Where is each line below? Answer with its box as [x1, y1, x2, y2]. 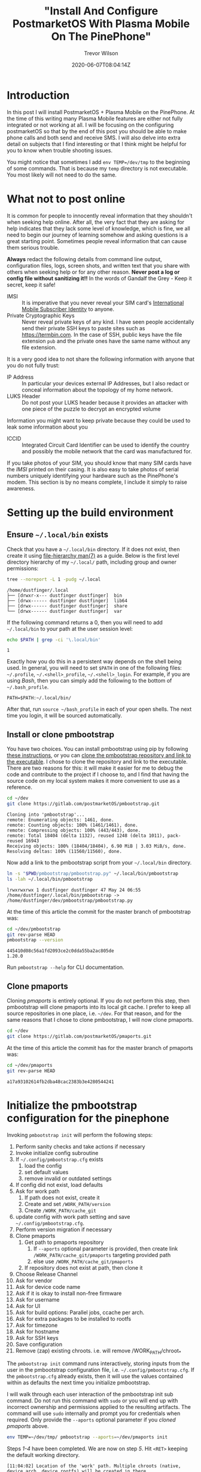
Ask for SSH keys [15, 1334, 59, 1341]
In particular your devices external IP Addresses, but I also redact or [22, 379, 190, 387]
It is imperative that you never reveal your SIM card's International [22, 299, 184, 306]
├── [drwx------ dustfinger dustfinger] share [7, 603, 128, 609]
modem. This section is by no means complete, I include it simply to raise [7, 478, 187, 486]
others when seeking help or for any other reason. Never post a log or [7, 268, 180, 276]
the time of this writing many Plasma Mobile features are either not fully [7, 115, 183, 122]
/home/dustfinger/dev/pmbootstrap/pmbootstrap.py [7, 897, 133, 903]
